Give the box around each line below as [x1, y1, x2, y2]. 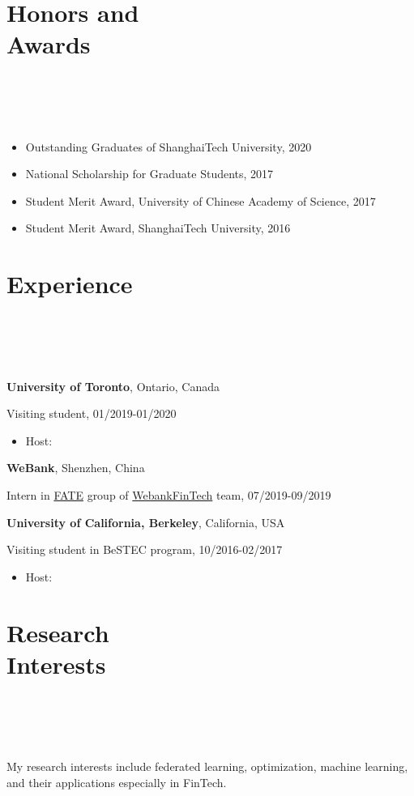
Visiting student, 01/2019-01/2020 [6, 405, 177, 422]
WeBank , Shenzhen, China [6, 459, 145, 476]
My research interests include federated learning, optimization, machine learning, [6, 758, 408, 774]
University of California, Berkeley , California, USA [6, 513, 285, 530]
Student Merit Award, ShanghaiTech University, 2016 [25, 219, 291, 236]
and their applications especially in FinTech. [6, 773, 227, 790]
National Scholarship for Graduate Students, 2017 [25, 165, 274, 182]
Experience [6, 267, 133, 300]
